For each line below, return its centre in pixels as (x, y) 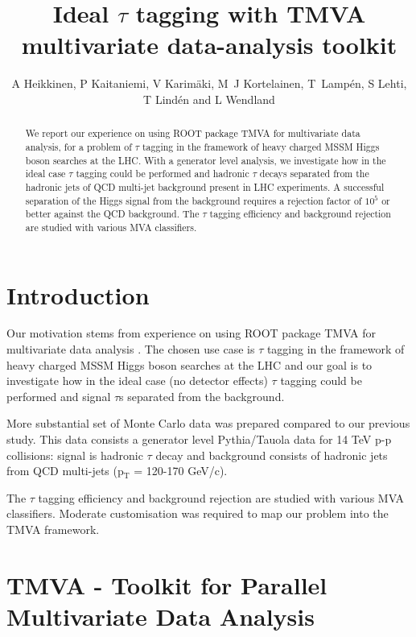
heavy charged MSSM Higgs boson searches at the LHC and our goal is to (189, 364)
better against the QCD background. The (112, 214)
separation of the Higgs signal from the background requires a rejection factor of (194, 200)
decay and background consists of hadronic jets (272, 455)
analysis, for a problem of (78, 146)
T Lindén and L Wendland (209, 99)
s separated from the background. (202, 396)
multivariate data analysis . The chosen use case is (131, 349)
